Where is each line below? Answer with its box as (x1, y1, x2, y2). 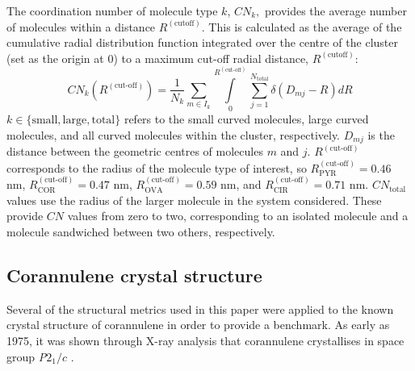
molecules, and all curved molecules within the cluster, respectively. (6, 126, 341, 143)
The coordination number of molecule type (6, 2, 218, 19)
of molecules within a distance (6, 18, 156, 35)
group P (6, 348, 47, 365)
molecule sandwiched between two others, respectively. (6, 223, 275, 240)
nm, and (220, 176, 262, 193)
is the (367, 126, 395, 143)
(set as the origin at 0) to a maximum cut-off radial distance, (6, 49, 308, 66)
